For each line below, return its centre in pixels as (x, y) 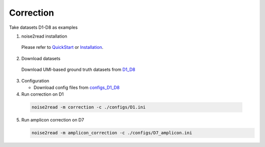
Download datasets (41, 58)
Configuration (35, 81)
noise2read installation (44, 36)
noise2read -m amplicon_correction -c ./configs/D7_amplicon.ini (112, 133)
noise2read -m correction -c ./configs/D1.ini (89, 107)
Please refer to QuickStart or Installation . (62, 47)
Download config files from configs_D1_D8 (77, 87)
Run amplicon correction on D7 (53, 120)
